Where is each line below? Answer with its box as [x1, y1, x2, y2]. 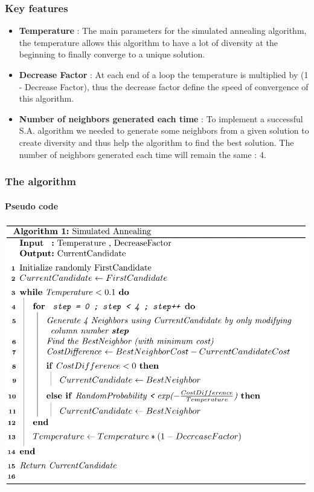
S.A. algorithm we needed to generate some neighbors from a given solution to [19, 124, 309, 137]
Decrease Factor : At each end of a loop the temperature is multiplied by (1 [19, 68, 309, 80]
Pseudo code [5, 199, 59, 212]
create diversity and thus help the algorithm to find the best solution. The [19, 136, 294, 148]
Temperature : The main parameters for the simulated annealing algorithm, [19, 24, 307, 37]
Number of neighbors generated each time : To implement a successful [19, 112, 303, 125]
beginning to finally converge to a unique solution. [19, 48, 205, 61]
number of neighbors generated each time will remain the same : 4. [19, 148, 266, 160]
